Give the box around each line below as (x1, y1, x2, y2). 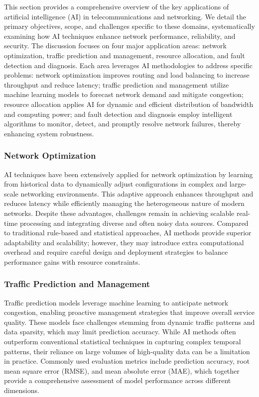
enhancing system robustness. (4, 128, 94, 138)
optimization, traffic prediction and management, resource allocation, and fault (4, 50, 245, 60)
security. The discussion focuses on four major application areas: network (4, 40, 227, 51)
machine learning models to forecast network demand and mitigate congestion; (4, 89, 244, 99)
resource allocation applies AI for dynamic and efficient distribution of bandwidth (4, 99, 254, 109)
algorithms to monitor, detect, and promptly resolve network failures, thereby (4, 118, 241, 129)
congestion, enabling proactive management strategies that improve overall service (4, 307, 255, 317)
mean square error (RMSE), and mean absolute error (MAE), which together (4, 365, 240, 376)
